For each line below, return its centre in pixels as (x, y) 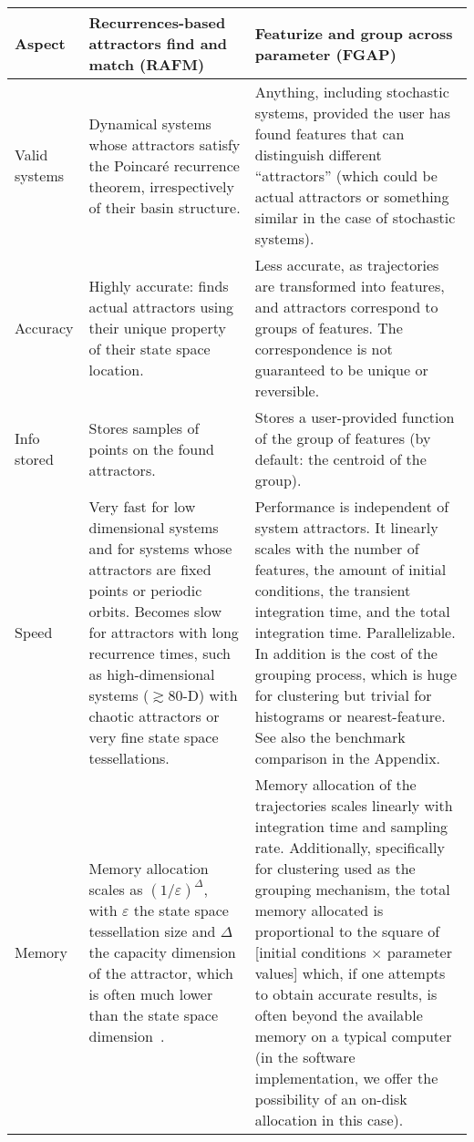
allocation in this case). (329, 1120)
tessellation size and (152, 931)
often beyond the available (339, 1015)
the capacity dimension (162, 952)
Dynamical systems (150, 123)
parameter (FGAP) (325, 54)
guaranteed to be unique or (341, 370)
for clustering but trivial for (343, 695)
